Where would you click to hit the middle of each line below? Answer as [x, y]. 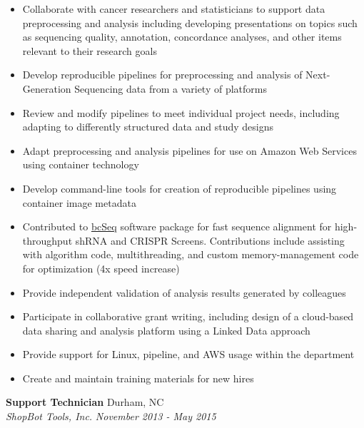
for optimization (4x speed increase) [101, 268]
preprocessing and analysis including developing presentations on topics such [190, 22]
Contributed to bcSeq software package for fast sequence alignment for [177, 226]
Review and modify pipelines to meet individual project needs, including [181, 112]
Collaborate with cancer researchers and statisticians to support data [174, 9]
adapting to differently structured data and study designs [148, 127]
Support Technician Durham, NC [85, 402]
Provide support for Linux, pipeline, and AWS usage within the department [188, 354]
